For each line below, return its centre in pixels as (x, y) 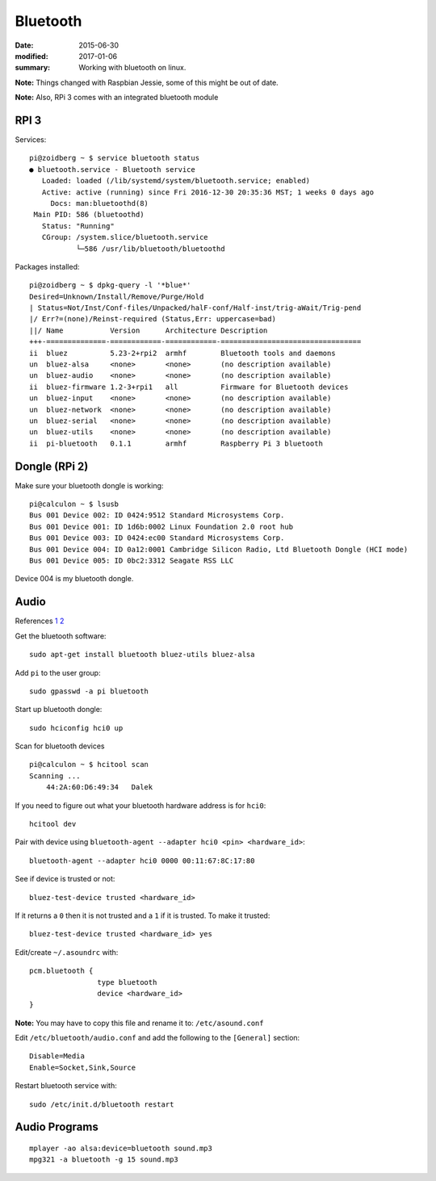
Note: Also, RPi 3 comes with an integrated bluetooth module (117, 98)
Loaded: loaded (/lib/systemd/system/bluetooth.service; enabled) (176, 181)
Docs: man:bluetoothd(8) (100, 203)
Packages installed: (47, 266)
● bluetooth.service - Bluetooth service (112, 169)
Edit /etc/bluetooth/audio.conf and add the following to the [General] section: (157, 1038)
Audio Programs (57, 1127)
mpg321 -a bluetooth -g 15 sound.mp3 (104, 1160)
